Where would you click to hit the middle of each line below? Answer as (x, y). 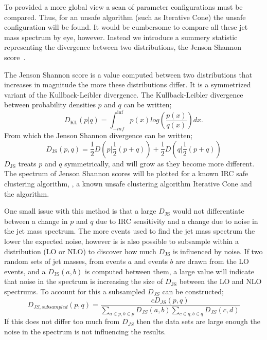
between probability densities (50, 105)
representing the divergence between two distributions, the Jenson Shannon (123, 47)
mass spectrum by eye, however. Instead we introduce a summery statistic (121, 37)
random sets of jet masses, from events (65, 261)
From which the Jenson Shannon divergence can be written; (99, 135)
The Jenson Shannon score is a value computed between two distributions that (128, 74)
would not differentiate (208, 211)
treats (27, 163)
